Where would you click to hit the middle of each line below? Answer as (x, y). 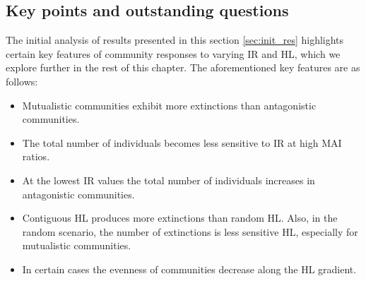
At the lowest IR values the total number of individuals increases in (169, 180)
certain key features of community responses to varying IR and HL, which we (173, 53)
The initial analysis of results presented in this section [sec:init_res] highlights (175, 40)
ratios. (36, 156)
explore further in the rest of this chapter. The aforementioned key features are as (183, 67)
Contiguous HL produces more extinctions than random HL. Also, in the (180, 218)
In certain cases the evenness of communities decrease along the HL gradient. (189, 269)
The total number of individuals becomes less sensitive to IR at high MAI (182, 142)
